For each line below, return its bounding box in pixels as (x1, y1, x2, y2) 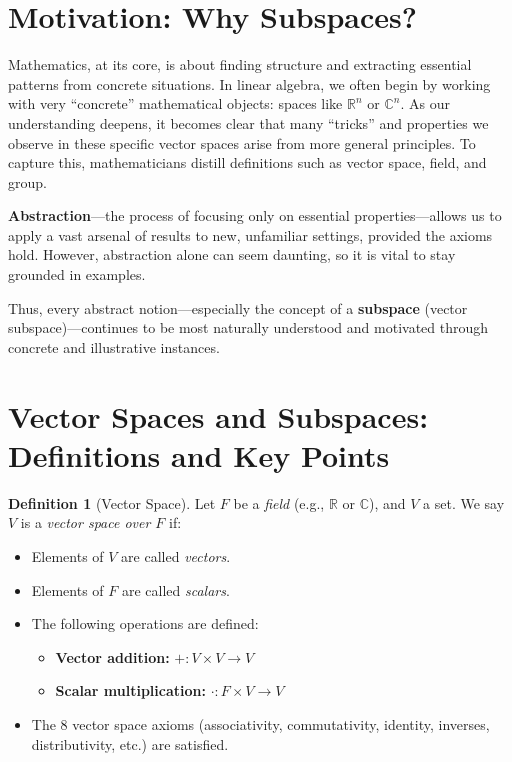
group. (8, 171, 47, 192)
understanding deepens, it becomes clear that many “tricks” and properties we (8, 112, 489, 133)
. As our (400, 93, 450, 114)
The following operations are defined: (31, 613, 259, 634)
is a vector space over (20, 512, 151, 533)
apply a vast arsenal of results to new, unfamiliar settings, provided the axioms (8, 224, 493, 245)
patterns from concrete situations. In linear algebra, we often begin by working (8, 73, 491, 94)
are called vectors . (121, 545, 231, 566)
